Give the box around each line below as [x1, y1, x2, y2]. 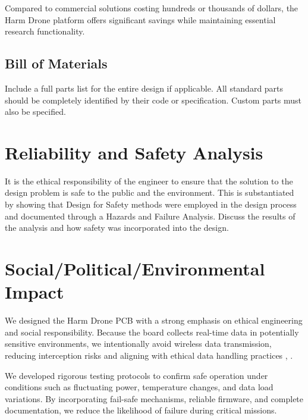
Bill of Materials [5, 54, 108, 73]
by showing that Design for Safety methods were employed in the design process [5, 198, 297, 211]
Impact [5, 280, 64, 304]
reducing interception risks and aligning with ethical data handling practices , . [5, 349, 293, 361]
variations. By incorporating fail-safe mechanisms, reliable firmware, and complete [5, 392, 304, 405]
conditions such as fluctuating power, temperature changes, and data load [5, 381, 274, 393]
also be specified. [5, 105, 66, 118]
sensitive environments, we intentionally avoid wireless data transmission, [5, 337, 272, 350]
